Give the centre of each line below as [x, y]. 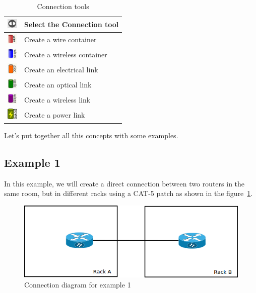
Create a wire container [60, 39]
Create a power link [54, 115]
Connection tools [63, 6]
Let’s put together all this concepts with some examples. [91, 135]
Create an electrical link [61, 70]
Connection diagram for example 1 [78, 284]
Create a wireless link [57, 99]
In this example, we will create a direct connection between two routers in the [124, 183]
